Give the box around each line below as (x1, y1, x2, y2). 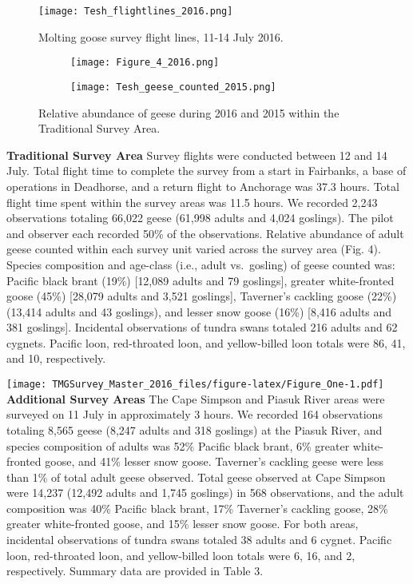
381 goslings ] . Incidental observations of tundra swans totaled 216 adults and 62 (6, 319, 398, 336)
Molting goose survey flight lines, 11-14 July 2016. (38, 28, 284, 45)
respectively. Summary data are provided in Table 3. (6, 562, 264, 579)
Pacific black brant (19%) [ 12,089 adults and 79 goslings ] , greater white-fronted (6, 272, 395, 288)
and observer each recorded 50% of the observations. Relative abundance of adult (6, 224, 404, 241)
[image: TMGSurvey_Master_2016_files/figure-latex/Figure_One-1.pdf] (6, 379, 384, 391)
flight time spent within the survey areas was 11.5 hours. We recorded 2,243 (6, 193, 378, 210)
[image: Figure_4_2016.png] (70, 57, 220, 69)
